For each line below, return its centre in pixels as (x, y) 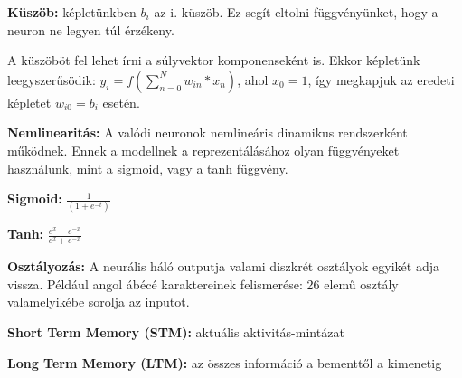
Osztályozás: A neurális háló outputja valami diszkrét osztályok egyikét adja (223, 266)
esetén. (121, 102)
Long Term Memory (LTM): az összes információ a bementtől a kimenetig (225, 362)
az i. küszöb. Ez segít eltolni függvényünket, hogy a (296, 12)
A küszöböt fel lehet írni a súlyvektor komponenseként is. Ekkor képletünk (214, 60)
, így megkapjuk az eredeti (381, 79)
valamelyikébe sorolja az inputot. (99, 302)
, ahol (253, 79)
